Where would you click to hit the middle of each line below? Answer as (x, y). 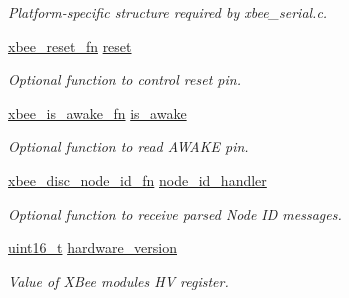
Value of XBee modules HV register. (118, 280)
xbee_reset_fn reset (70, 45)
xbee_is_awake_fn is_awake (97, 112)
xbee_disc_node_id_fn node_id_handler (137, 179)
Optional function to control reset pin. (124, 79)
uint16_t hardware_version (93, 247)
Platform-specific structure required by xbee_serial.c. (168, 12)
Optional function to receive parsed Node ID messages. (175, 213)
